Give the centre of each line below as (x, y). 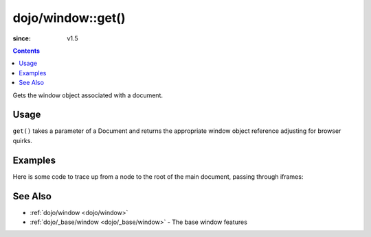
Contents (26, 51)
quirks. (22, 140)
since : (22, 38)
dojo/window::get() (69, 18)
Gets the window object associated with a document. (88, 95)
